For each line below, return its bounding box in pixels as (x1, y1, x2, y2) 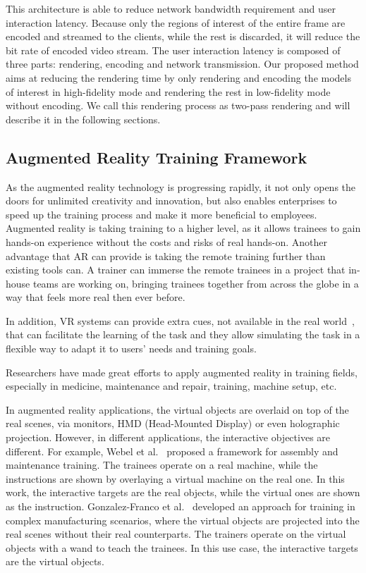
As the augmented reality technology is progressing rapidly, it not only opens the (6, 179, 356, 194)
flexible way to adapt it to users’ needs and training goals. (6, 341, 257, 356)
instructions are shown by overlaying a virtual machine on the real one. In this (6, 471, 345, 486)
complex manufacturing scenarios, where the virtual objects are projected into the (6, 512, 360, 527)
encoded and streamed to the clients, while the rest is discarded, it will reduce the (6, 29, 360, 44)
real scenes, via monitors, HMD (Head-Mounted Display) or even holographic (6, 416, 340, 431)
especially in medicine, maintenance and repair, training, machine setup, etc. (6, 378, 337, 393)
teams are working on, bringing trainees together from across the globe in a (32, 276, 359, 290)
